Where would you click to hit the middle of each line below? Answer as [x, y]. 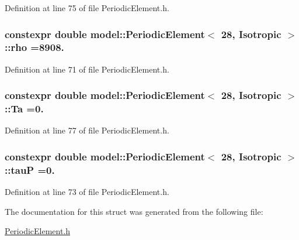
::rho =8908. [34, 47]
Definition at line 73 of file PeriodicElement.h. [87, 192]
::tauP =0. [30, 169]
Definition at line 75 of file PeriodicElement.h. [87, 8]
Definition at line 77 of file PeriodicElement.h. [87, 130]
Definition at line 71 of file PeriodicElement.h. [87, 69]
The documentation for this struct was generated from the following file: [134, 211]
